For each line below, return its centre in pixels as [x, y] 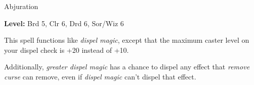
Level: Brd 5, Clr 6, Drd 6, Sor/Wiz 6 [64, 23]
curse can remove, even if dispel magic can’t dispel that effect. [100, 76]
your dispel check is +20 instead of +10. [67, 50]
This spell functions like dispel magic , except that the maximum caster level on [127, 40]
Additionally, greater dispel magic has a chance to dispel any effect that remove [127, 67]
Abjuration [21, 6]
